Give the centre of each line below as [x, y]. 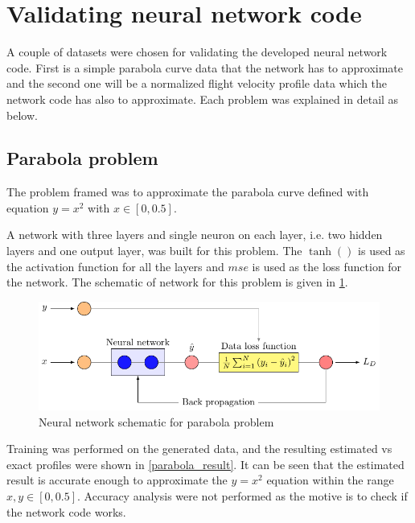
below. [22, 115]
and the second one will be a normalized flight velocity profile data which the [197, 83]
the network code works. [66, 511]
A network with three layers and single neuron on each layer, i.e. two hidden [195, 235]
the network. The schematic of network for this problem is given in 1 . [177, 282]
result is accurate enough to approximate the [117, 480]
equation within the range [330, 480]
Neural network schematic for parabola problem [156, 421]
